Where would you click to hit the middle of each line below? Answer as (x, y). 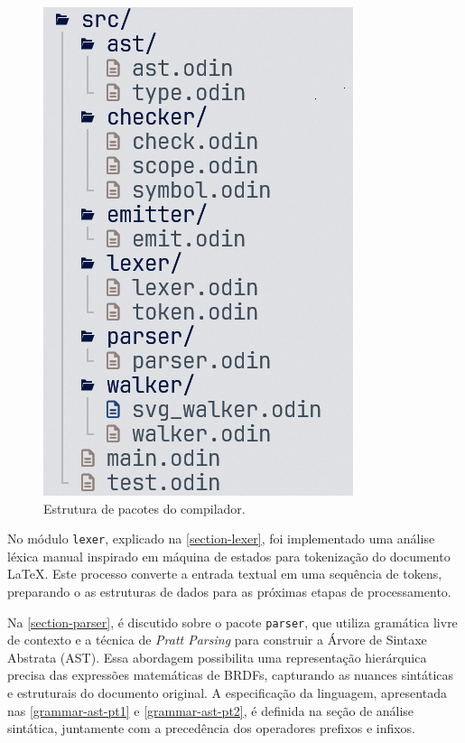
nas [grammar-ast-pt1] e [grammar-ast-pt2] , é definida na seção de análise (211, 710)
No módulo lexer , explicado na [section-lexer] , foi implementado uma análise (221, 539)
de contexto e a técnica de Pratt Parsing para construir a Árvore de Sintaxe (217, 640)
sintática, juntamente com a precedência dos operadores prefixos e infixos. (212, 728)
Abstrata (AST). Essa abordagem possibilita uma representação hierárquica (217, 657)
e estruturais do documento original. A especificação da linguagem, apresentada (227, 693)
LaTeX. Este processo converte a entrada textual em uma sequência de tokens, (225, 574)
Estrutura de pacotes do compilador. (144, 508)
